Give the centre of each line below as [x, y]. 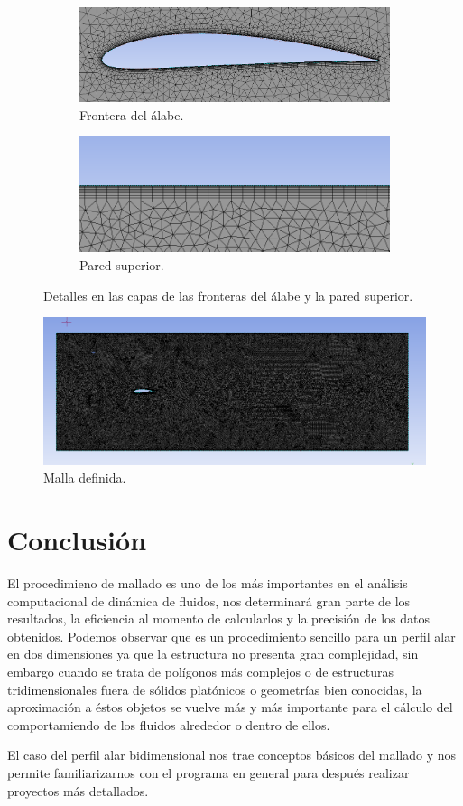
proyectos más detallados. [78, 790]
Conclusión [77, 540]
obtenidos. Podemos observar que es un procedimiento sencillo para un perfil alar [231, 636]
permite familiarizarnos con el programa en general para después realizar [208, 773]
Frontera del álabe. [132, 114]
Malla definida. [85, 478]
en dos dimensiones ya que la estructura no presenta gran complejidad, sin [213, 654]
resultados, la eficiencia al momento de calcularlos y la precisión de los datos [218, 619]
